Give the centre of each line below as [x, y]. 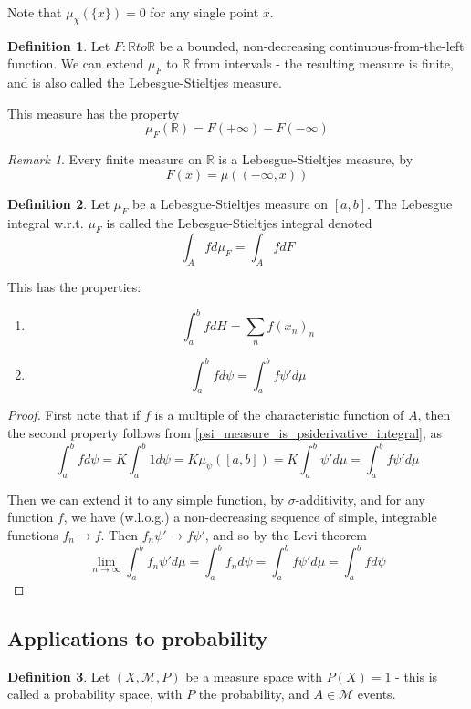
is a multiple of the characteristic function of [279, 415]
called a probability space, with [95, 694]
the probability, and [254, 694]
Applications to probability [138, 637]
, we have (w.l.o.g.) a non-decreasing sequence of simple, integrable [250, 517]
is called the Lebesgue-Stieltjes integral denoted [239, 222]
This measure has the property [94, 113]
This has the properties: [74, 287]
